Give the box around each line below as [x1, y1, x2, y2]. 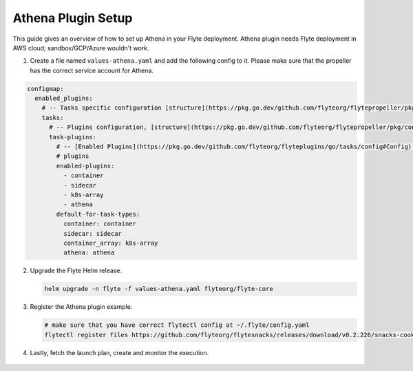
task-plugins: [49, 133, 96, 141]
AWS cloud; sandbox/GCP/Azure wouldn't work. [12, 43, 149, 52]
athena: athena [63, 249, 115, 257]
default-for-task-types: [56, 210, 140, 218]
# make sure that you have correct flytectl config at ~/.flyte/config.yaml [44, 321, 310, 329]
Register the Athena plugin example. [30, 303, 133, 311]
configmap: [27, 85, 64, 92]
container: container [63, 220, 137, 228]
